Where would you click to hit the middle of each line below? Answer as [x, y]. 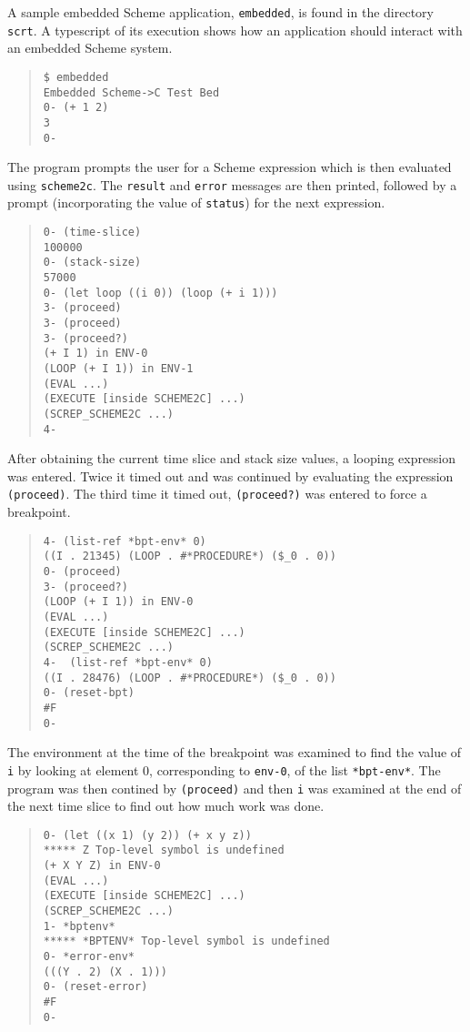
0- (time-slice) [92, 233]
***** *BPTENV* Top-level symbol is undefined [186, 941]
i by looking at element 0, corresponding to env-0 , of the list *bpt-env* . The [224, 769]
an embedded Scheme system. [90, 48]
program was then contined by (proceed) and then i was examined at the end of [235, 788]
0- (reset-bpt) [89, 693]
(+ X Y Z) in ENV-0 [102, 866]
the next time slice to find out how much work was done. [166, 806]
